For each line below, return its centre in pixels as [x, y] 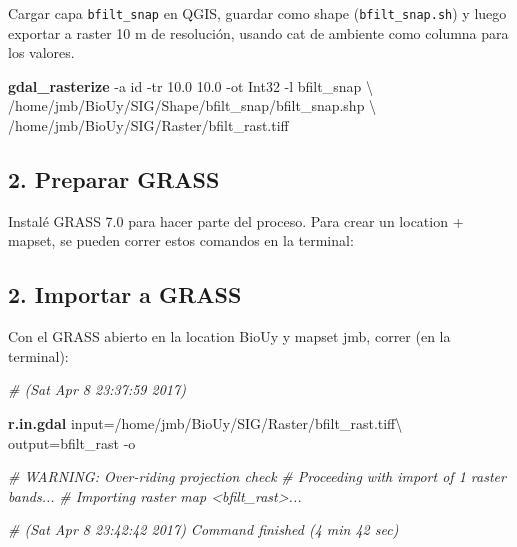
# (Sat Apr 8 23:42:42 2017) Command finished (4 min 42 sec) [203, 529]
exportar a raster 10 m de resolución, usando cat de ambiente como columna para [258, 32]
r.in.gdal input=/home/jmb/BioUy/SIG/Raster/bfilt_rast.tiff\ [205, 423]
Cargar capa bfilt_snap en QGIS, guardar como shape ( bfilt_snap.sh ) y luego [257, 13]
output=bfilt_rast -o [72, 442]
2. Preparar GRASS [114, 179]
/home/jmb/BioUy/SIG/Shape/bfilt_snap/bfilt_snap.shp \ [192, 105]
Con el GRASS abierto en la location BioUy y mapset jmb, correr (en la [229, 336]
